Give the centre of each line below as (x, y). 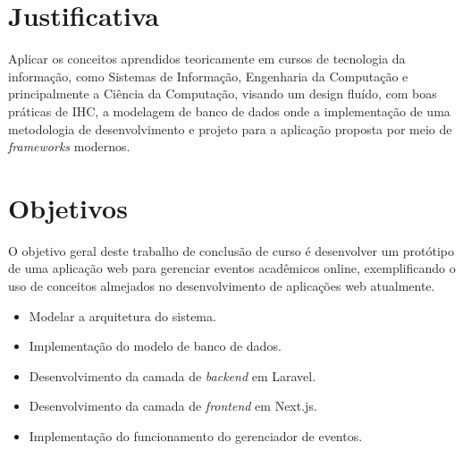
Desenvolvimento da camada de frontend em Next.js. (173, 406)
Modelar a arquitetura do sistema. (122, 315)
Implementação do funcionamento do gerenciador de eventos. (196, 435)
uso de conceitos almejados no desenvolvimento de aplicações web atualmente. (222, 285)
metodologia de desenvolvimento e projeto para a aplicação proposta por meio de (230, 128)
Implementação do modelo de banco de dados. (155, 346)
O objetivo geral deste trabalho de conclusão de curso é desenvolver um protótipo (231, 250)
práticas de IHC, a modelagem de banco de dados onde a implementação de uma (229, 111)
